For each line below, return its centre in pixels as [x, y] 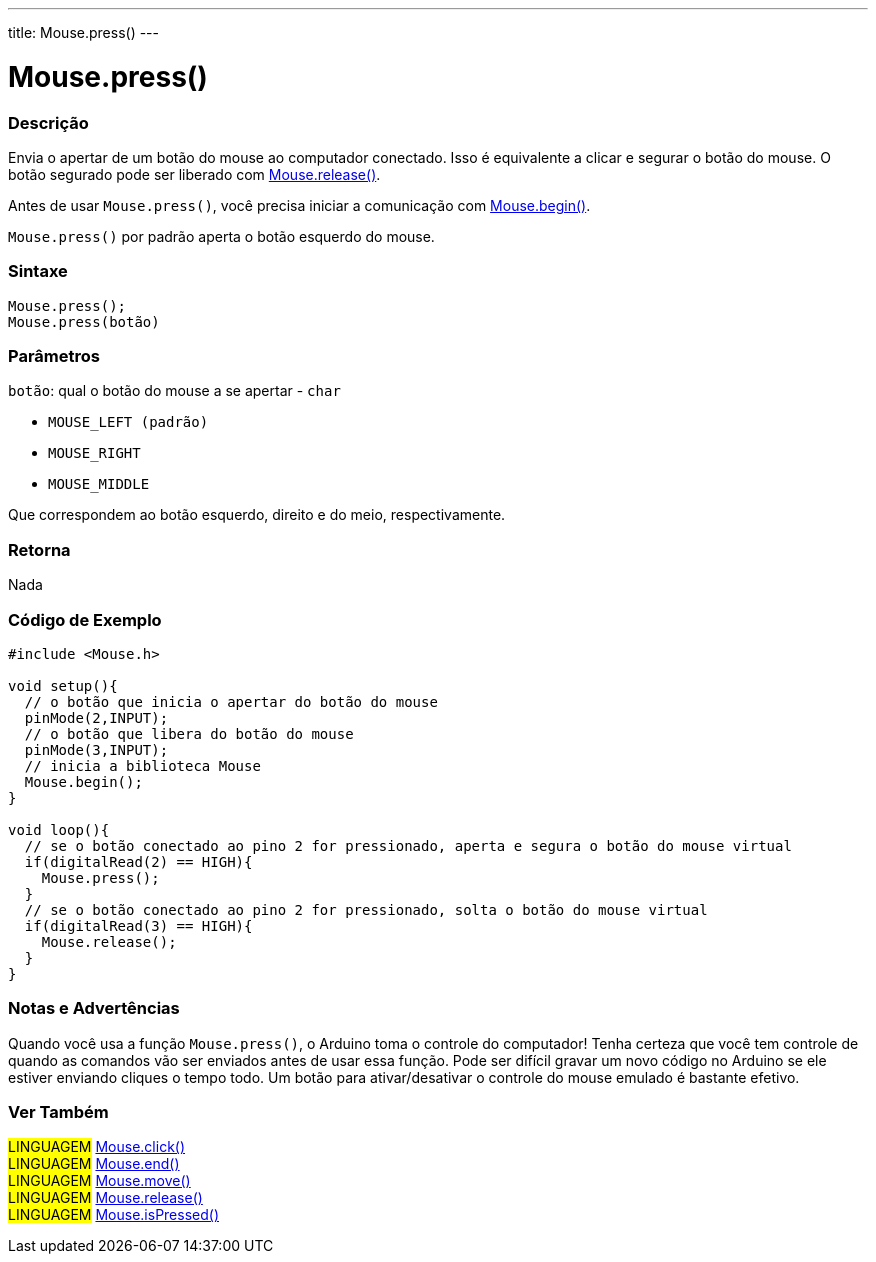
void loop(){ [59, 829]
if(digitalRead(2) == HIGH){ [138, 861]
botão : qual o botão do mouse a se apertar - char [174, 391]
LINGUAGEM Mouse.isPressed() [114, 1215]
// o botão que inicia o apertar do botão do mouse [231, 701]
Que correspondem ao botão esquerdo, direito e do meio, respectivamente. [257, 515]
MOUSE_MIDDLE [99, 484]
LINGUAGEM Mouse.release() [105, 1198]
